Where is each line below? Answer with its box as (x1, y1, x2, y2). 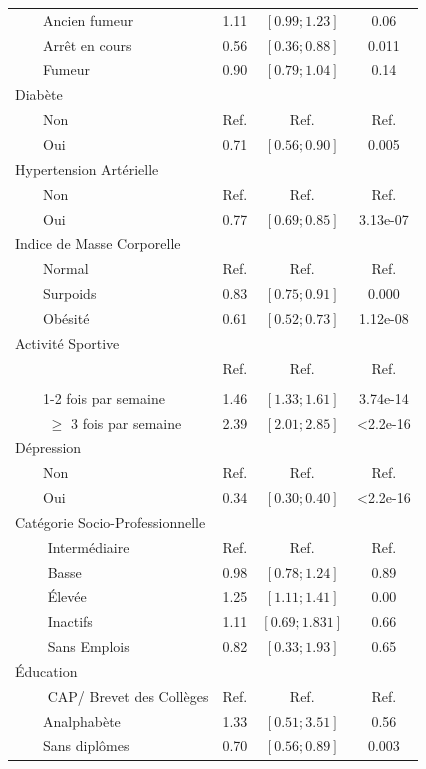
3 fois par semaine (70, 412, 182, 433)
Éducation (15, 660, 78, 681)
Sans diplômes (43, 735, 130, 756)
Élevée (47, 586, 87, 607)
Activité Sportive (15, 332, 120, 353)
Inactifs (47, 611, 93, 632)
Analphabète (43, 710, 121, 731)
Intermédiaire (47, 536, 130, 557)
